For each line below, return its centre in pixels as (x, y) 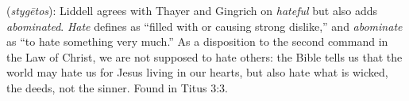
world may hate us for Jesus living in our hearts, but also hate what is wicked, (197, 72)
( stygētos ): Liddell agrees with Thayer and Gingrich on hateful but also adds (192, 10)
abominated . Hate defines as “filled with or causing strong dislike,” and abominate (204, 26)
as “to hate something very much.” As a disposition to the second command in (197, 41)
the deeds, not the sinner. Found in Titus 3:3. (117, 87)
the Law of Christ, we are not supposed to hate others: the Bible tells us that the (204, 56)
